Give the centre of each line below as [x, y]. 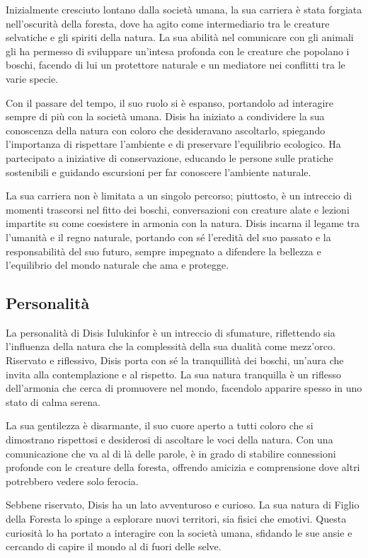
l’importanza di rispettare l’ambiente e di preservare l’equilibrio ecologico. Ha [173, 144]
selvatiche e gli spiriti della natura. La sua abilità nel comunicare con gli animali [180, 37]
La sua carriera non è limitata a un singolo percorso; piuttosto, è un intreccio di [179, 196]
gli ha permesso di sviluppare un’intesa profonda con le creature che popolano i [178, 51]
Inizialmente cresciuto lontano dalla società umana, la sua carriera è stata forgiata [184, 9]
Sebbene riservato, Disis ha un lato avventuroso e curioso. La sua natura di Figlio [183, 505]
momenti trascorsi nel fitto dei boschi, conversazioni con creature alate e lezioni [178, 209]
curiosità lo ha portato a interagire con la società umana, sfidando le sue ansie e [179, 532]
